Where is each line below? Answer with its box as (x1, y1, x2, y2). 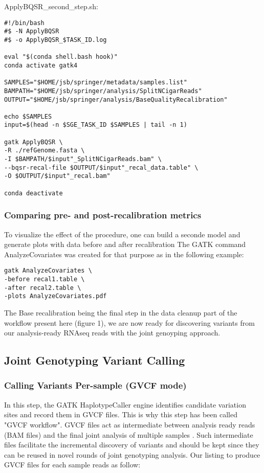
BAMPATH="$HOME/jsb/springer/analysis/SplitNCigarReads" (4, 87, 202, 95)
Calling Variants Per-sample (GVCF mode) (4, 379, 187, 392)
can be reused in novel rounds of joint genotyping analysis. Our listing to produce (4, 449, 260, 460)
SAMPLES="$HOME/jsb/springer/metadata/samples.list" (4, 79, 187, 86)
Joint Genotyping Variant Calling (4, 352, 185, 368)
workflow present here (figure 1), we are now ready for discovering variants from (4, 317, 255, 328)
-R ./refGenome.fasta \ (4, 147, 85, 154)
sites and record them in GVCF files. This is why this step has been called (4, 409, 237, 420)
